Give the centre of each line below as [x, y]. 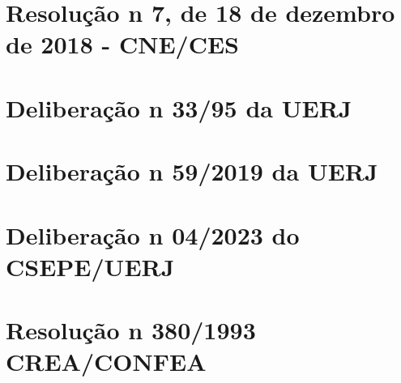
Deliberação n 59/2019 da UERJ [192, 171]
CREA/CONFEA [106, 362]
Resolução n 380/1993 [131, 330]
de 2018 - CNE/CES [123, 44]
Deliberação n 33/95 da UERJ [179, 107]
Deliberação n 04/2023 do [153, 234]
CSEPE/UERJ [90, 266]
